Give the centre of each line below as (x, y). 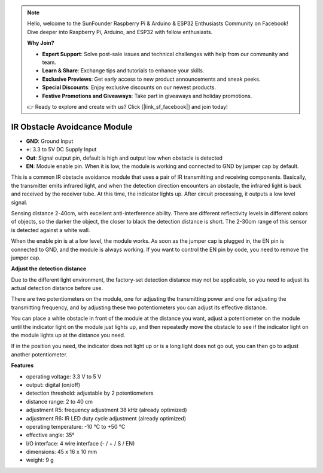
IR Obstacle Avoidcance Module (72, 126)
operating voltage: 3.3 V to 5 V (64, 376)
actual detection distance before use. (57, 288)
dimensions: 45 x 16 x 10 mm (62, 452)
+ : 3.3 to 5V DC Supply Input (61, 149)
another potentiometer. (39, 354)
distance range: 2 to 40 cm (59, 401)
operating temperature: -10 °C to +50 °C (76, 426)
